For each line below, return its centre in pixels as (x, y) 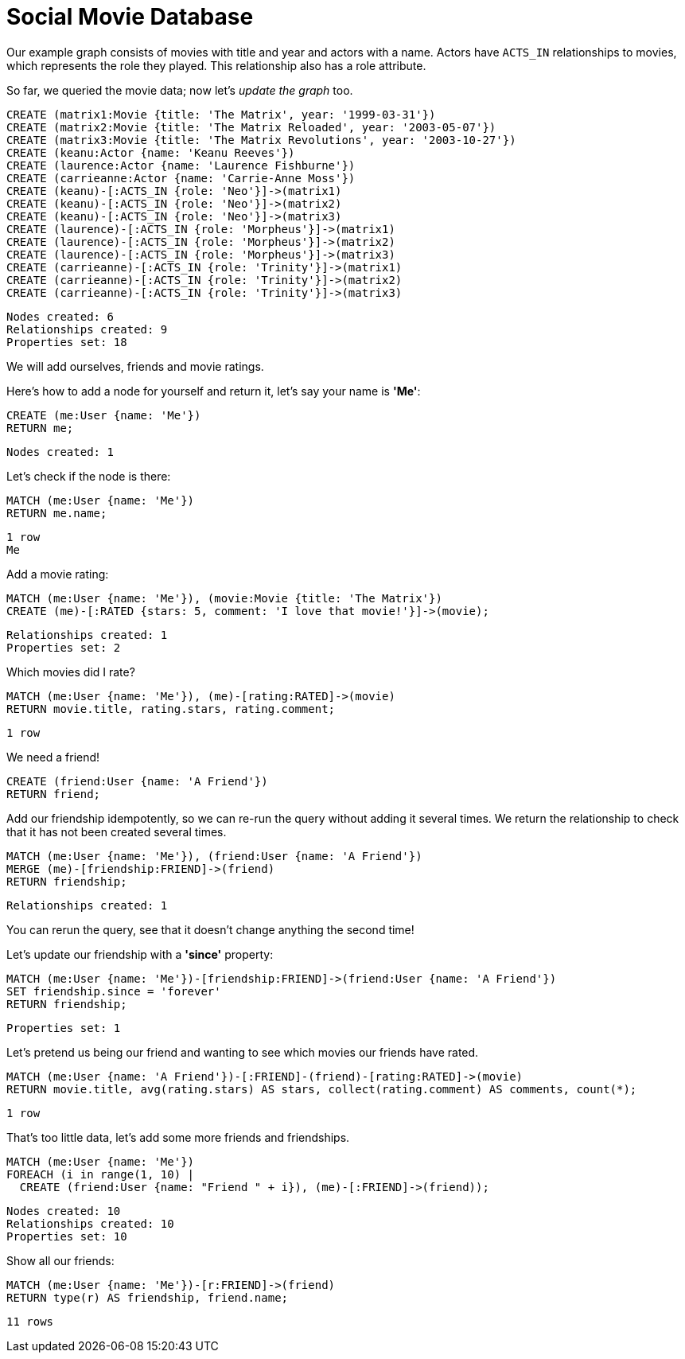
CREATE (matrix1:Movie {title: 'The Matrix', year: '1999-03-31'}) (221, 114)
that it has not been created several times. (117, 831)
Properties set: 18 (67, 342)
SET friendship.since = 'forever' (114, 991)
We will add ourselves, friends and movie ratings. (135, 366)
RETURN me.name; (57, 513)
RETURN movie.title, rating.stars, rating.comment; (171, 709)
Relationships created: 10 (90, 1223)
